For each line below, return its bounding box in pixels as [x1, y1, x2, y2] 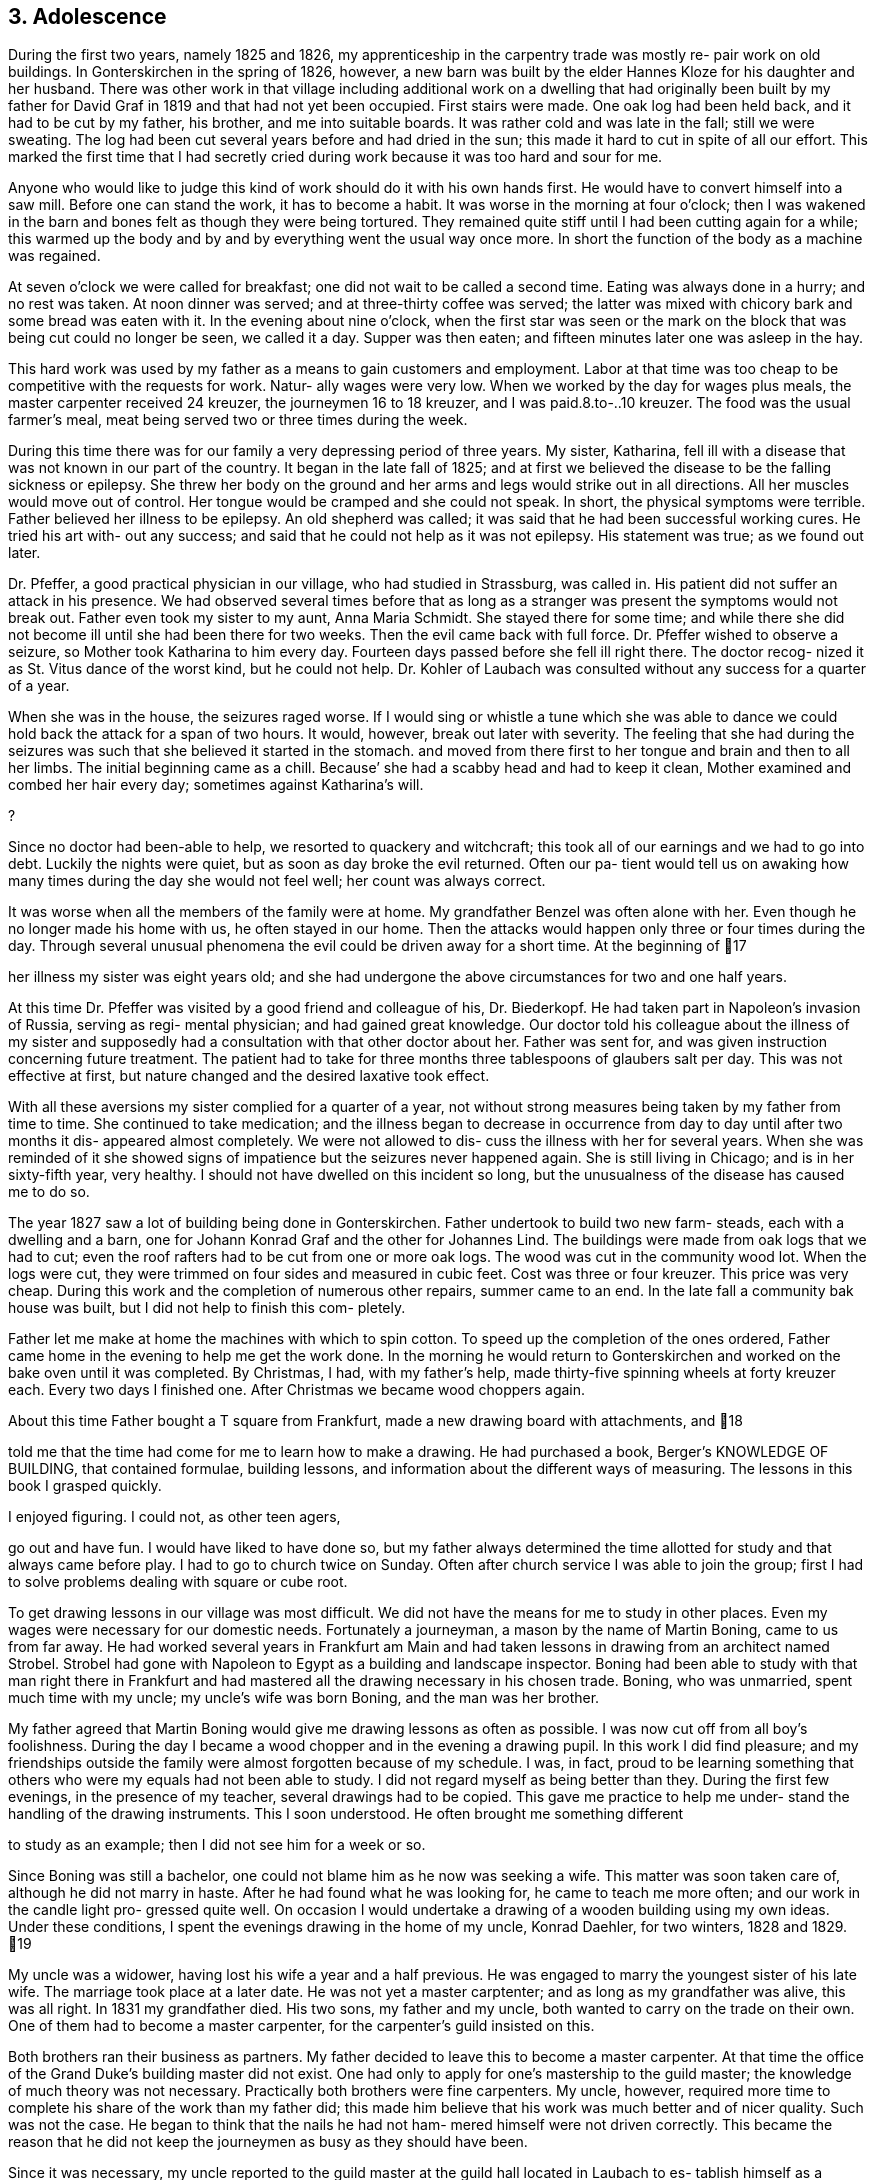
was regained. [8, 247, 101, 265]
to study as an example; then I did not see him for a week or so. [8, 1836, 426, 1854]
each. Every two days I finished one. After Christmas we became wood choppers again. [8, 1381, 586, 1399]
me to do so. [8, 1183, 90, 1201]
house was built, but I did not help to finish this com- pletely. [8, 1299, 406, 1317]
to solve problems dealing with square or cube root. [8, 1573, 348, 1591]
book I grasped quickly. [8, 1477, 162, 1495]
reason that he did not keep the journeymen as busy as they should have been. [8, 2133, 528, 2151]
